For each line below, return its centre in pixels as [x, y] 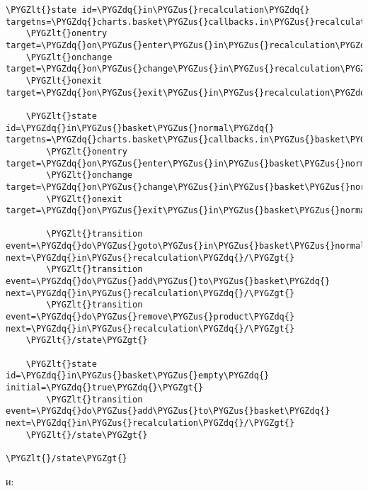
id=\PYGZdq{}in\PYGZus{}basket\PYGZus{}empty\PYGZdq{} [138, 376]
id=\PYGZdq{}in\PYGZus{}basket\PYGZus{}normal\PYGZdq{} [140, 128]
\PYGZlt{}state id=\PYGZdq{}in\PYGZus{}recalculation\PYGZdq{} [158, 10]
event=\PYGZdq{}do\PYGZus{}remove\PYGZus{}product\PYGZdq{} [150, 317]
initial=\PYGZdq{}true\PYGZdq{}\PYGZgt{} [105, 388]
